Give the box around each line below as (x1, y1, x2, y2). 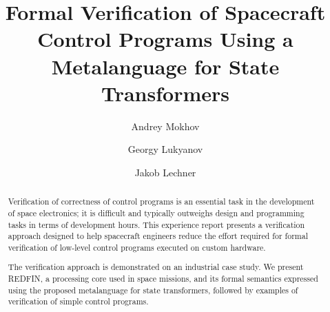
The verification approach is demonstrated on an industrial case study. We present (8, 261, 304, 273)
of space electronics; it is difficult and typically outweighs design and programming (8, 207, 305, 218)
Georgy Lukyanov (127, 142, 203, 156)
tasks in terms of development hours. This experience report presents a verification (8, 218, 305, 230)
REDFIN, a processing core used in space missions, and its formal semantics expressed (8, 273, 318, 284)
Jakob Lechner (134, 165, 196, 179)
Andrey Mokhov (131, 118, 200, 133)
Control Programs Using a (37, 25, 293, 53)
